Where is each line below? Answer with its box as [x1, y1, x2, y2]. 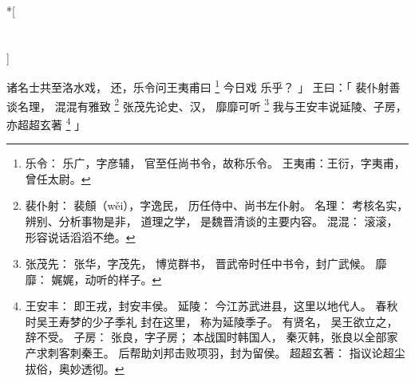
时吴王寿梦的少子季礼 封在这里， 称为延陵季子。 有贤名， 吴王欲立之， [25, 313, 398, 329]
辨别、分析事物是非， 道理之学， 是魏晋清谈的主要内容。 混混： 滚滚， [25, 212, 398, 229]
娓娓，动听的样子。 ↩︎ [51, 270, 162, 287]
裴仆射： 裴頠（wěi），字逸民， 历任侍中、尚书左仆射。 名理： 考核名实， [25, 197, 409, 214]
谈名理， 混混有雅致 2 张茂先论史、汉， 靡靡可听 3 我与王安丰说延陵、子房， [6, 95, 407, 114]
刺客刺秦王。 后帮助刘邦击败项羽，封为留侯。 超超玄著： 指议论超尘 [47, 345, 405, 361]
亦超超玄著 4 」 [6, 113, 86, 132]
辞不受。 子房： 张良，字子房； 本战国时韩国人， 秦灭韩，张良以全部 [25, 329, 387, 345]
